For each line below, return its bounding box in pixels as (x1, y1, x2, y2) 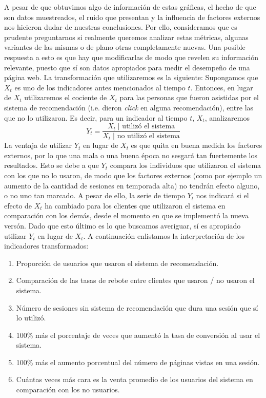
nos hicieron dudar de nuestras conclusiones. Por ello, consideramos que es (4, 22, 237, 32)
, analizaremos (204, 112, 250, 123)
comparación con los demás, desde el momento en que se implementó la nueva (4, 210, 249, 221)
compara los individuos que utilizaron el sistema (110, 160, 261, 170)
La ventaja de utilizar (4, 140, 72, 150)
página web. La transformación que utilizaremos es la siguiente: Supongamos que (4, 72, 258, 83)
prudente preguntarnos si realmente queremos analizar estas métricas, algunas (4, 31, 249, 42)
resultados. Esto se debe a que (4, 160, 99, 170)
